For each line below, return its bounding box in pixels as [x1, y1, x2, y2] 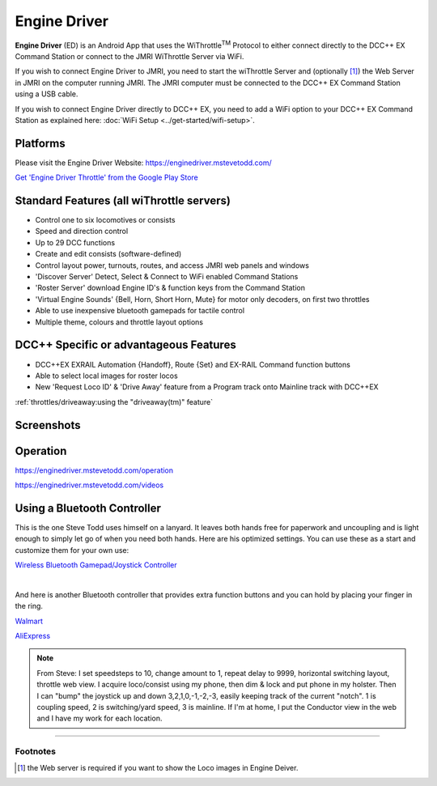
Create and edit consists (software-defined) [35, 249, 182, 259]
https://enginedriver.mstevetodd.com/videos [15, 480, 164, 490]
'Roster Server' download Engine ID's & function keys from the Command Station [35, 283, 305, 293]
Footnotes [15, 746, 57, 757]
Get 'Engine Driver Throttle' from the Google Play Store [15, 172, 198, 182]
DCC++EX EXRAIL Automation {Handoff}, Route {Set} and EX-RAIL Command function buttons [35, 359, 351, 369]
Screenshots [15, 418, 81, 432]
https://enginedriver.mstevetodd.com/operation [15, 465, 174, 475]
